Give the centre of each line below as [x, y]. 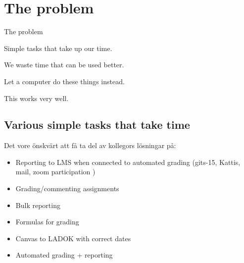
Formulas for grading [47, 222]
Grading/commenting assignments [67, 188]
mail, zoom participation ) [55, 172]
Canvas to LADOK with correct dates [73, 238]
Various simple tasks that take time [97, 125]
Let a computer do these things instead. [64, 81]
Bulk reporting [38, 205]
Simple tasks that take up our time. [58, 48]
